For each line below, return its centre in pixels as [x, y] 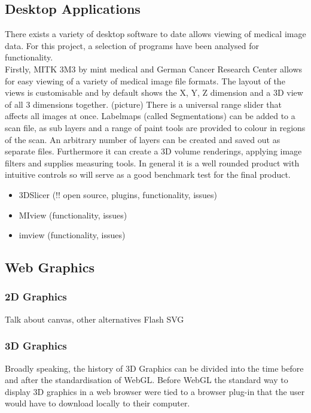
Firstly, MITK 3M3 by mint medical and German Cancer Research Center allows [154, 69]
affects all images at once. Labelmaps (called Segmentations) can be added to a [150, 116]
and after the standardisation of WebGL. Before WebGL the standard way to [147, 380]
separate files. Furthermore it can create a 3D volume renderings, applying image [153, 151]
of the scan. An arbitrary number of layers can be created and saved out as [143, 139]
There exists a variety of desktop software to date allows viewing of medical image [155, 34]
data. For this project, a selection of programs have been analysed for [132, 45]
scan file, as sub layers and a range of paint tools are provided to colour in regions [155, 127]
